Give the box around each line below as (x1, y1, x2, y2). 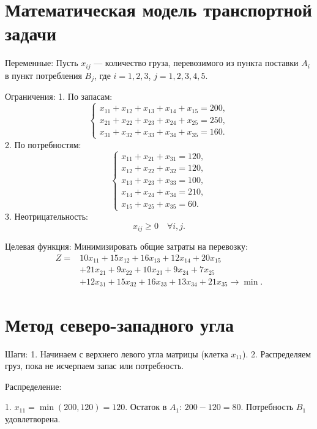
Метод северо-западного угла (5, 311, 234, 337)
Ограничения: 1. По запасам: (5, 90, 113, 103)
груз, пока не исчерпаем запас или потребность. (5, 359, 184, 372)
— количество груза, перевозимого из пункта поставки (94, 56, 299, 69)
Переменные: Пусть (5, 56, 78, 69)
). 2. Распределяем (242, 347, 311, 360)
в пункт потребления (5, 69, 82, 81)
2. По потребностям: (5, 138, 81, 151)
